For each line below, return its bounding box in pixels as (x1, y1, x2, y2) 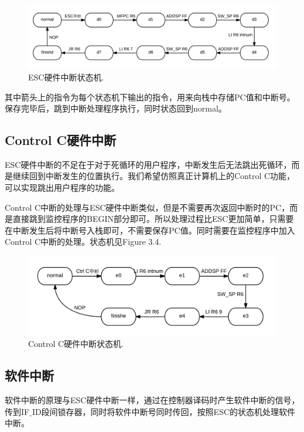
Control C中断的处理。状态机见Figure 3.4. (5, 235, 162, 248)
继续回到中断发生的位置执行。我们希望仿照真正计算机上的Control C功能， (12, 170, 295, 182)
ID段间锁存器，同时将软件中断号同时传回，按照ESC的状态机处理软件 (32, 405, 296, 417)
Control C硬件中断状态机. (28, 338, 124, 350)
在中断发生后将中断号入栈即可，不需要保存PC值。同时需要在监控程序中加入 (5, 224, 295, 236)
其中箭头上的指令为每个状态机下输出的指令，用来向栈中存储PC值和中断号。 (5, 90, 295, 103)
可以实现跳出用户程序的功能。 (5, 181, 119, 194)
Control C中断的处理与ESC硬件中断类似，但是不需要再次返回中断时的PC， (5, 201, 290, 213)
